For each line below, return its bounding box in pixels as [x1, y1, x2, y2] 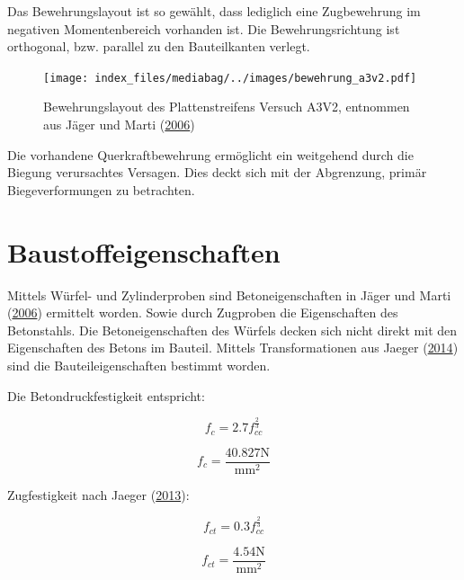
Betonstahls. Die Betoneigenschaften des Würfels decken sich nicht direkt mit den [7, 320, 458, 339]
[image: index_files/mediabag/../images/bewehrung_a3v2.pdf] [43, 71, 417, 85]
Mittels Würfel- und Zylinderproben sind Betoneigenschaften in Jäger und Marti [7, 285, 451, 304]
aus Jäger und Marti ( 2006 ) [43, 115, 195, 134]
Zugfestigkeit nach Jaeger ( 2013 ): [7, 485, 190, 504]
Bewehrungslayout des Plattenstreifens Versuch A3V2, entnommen [43, 97, 410, 116]
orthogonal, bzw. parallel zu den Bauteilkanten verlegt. [7, 37, 310, 56]
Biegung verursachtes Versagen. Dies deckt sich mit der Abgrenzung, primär [7, 163, 427, 182]
